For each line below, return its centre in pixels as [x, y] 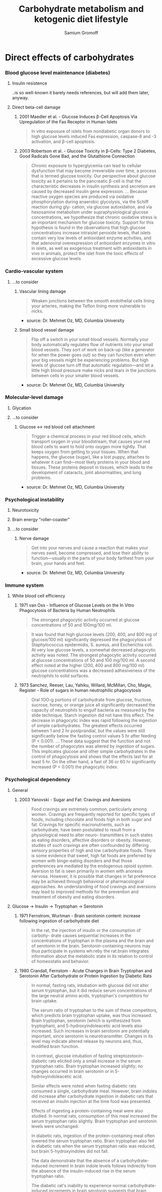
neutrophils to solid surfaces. [60, 676]
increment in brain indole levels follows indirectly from [102, 1166]
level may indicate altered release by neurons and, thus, [87, 1041]
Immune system [24, 585]
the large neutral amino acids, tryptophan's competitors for [90, 996]
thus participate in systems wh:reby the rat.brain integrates [90, 951]
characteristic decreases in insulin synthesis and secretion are [93, 186]
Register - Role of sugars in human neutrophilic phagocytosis [80, 690]
